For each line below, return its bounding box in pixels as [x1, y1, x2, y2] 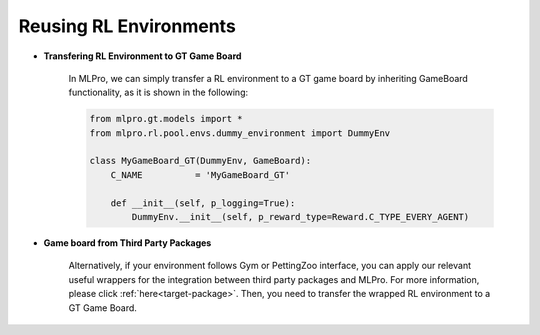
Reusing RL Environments [18, 15, 237, 37]
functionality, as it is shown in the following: [68, 86, 249, 99]
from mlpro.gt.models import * [89, 113, 244, 125]
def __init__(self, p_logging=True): [110, 197, 296, 209]
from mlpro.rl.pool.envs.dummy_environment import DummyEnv [89, 127, 391, 139]
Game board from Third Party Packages [43, 237, 212, 249]
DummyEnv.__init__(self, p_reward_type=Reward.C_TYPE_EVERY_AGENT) [131, 211, 470, 223]
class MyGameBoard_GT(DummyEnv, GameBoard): [89, 155, 312, 167]
